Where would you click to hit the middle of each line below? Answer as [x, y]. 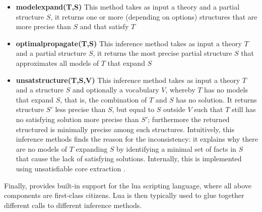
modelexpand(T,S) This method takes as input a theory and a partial [128, 7]
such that [209, 109]
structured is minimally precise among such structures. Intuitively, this [125, 129]
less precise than [80, 109]
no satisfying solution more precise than [77, 119]
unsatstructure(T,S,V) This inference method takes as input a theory [128, 80]
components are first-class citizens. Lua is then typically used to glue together [124, 195]
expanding [92, 148]
